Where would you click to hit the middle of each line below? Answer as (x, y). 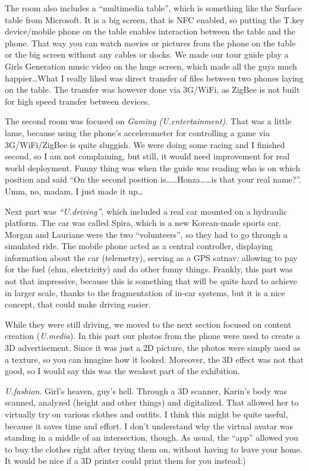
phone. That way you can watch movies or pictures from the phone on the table (150, 43)
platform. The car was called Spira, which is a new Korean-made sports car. (143, 223)
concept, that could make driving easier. (78, 304)
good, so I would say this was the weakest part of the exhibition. (122, 371)
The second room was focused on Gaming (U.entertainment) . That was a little (148, 121)
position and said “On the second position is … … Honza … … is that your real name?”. (153, 179)
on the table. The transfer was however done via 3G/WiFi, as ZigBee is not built (152, 90)
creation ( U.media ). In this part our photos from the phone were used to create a (152, 336)
